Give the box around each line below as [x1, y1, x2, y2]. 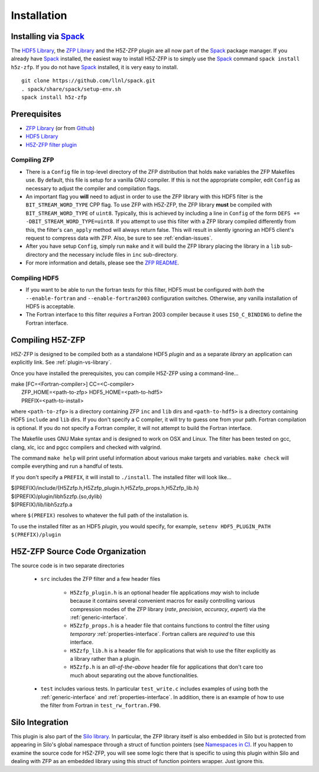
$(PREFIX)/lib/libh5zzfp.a [11, 501, 73, 508]
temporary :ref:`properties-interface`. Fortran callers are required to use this [70, 630, 255, 637]
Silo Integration [11, 717, 69, 727]
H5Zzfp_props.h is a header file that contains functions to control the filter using [70, 622, 270, 629]
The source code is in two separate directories [11, 562, 125, 569]
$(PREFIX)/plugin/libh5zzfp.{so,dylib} [11, 493, 103, 500]
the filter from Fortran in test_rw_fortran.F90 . [40, 702, 161, 709]
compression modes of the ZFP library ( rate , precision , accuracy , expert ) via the [70, 605, 266, 612]
